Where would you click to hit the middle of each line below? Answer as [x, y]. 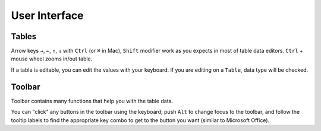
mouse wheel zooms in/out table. [52, 59]
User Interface [47, 15]
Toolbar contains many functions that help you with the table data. [92, 101]
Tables [24, 36]
